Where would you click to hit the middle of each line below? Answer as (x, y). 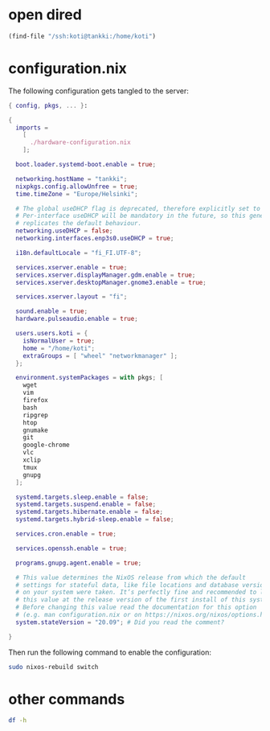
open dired (45, 15)
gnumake (35, 430)
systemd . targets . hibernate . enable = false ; (89, 512)
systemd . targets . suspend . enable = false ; (86, 504)
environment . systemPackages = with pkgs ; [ (89, 378)
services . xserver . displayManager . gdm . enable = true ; (106, 275)
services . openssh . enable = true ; (72, 548)
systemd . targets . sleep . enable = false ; (82, 497)
